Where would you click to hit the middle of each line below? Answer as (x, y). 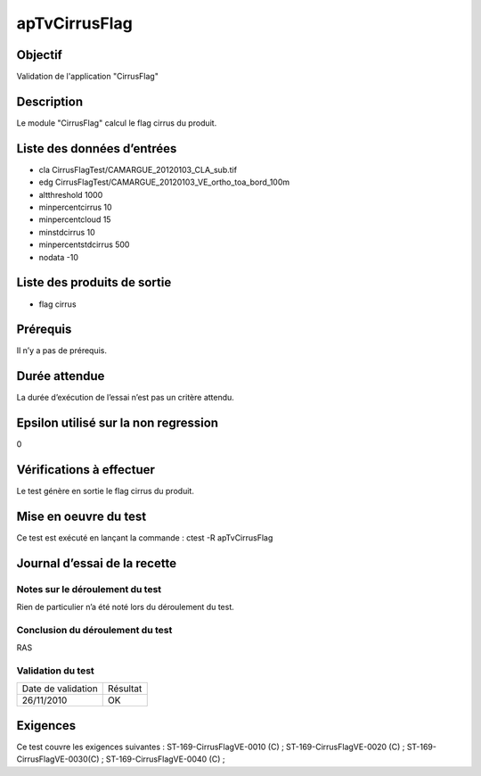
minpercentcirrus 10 (75, 207)
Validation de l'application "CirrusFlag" (88, 77)
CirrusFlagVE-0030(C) (58, 759)
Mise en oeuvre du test (82, 516)
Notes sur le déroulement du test (89, 589)
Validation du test (56, 671)
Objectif (39, 55)
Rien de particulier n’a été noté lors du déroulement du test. (126, 607)
